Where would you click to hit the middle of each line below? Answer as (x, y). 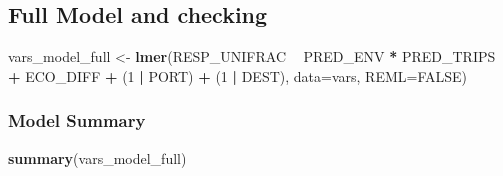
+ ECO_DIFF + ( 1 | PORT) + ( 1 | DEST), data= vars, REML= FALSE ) (238, 75)
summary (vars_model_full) (97, 157)
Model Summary (77, 120)
